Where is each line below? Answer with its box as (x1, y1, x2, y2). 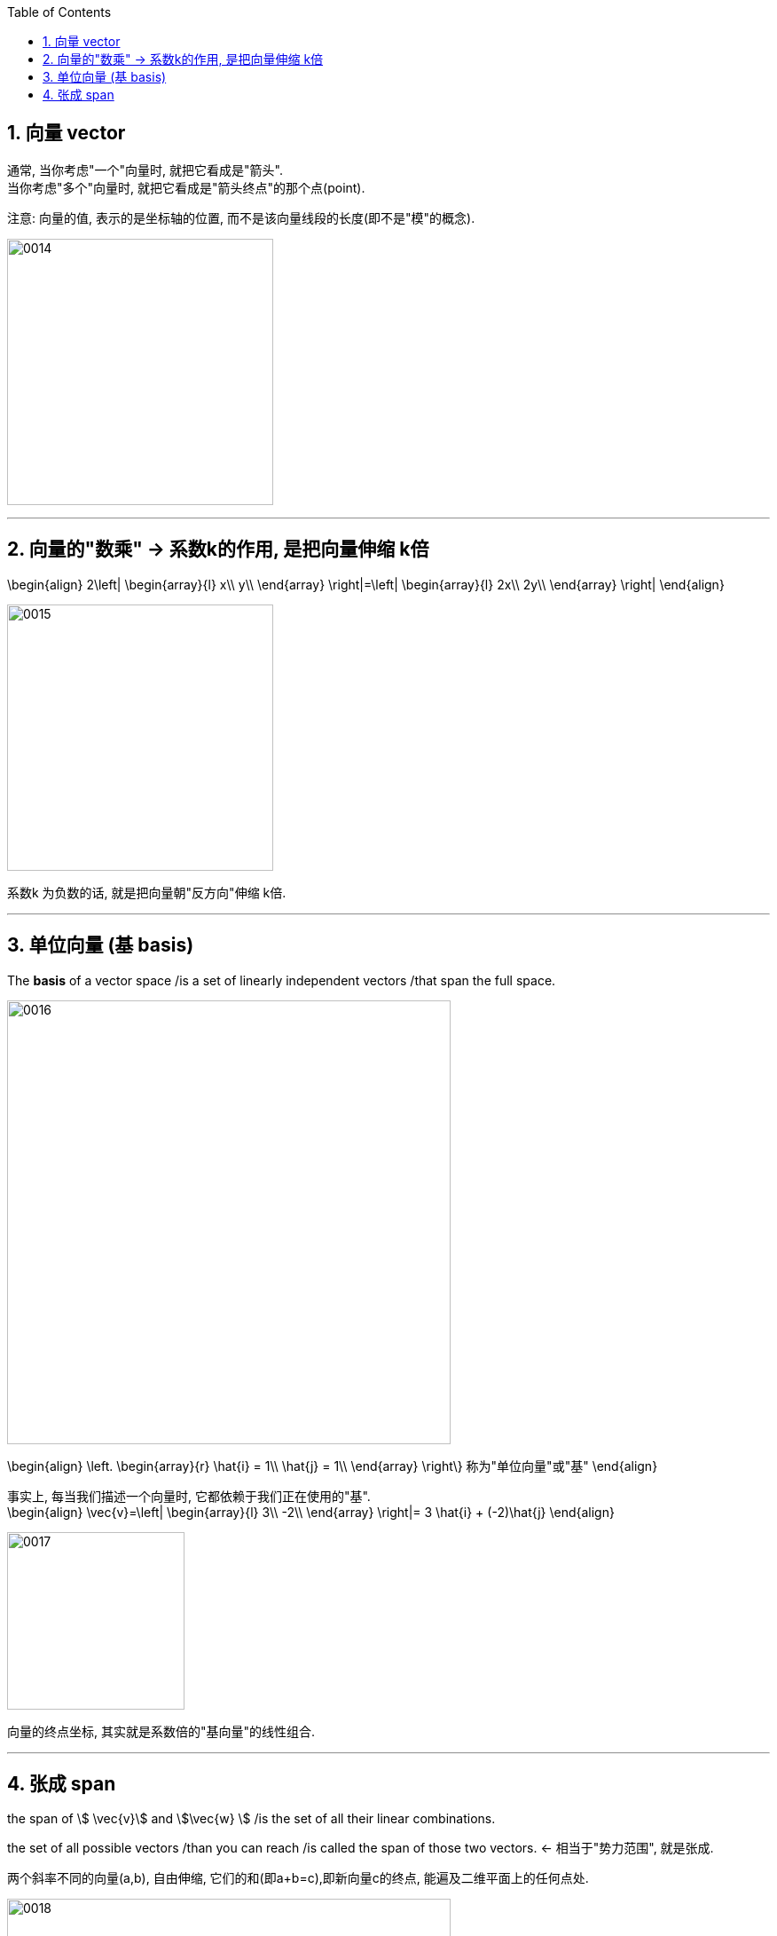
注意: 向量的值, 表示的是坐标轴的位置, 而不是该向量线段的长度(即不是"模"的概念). (7, 209, 475, 225)
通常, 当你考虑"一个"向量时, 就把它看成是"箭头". (7, 162, 283, 178)
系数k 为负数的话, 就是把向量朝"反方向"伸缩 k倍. (7, 884, 286, 900)
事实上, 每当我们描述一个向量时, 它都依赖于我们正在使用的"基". (7, 1488, 371, 1504)
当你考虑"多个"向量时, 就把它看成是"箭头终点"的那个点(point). (7, 179, 365, 195)
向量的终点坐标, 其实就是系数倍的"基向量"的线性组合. (7, 1723, 316, 1739)
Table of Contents (7, 4, 112, 20)
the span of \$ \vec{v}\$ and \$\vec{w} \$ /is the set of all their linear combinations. (7, 1811, 496, 1827)
